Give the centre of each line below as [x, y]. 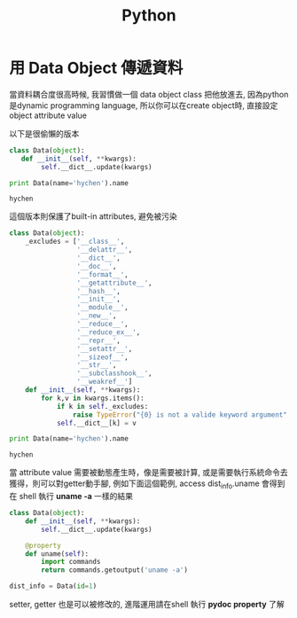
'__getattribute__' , [114, 283]
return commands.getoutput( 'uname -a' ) [115, 570]
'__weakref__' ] [105, 382]
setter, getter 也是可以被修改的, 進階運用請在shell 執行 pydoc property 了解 [147, 605]
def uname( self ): [57, 554]
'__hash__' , [99, 291]
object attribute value [48, 115]
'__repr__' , [99, 340]
